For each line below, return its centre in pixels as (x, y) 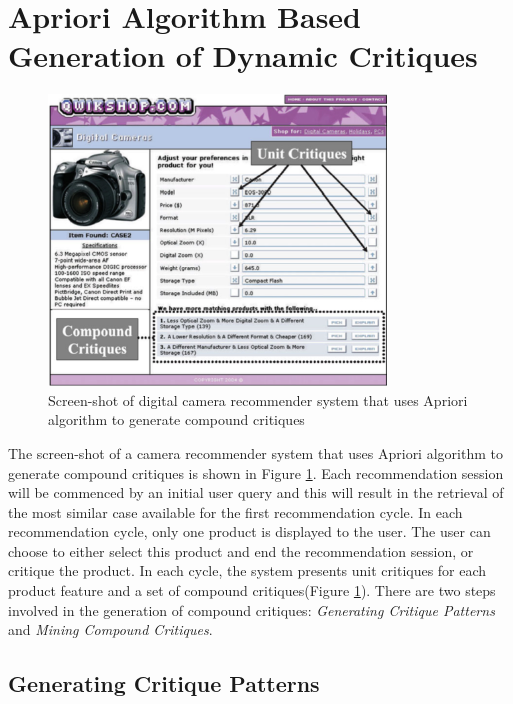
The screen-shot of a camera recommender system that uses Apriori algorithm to (255, 452)
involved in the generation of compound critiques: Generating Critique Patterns (251, 609)
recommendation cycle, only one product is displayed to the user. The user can (249, 531)
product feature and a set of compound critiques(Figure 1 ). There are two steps (252, 590)
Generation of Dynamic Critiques (243, 55)
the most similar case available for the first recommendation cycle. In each (235, 511)
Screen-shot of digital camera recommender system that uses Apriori (258, 399)
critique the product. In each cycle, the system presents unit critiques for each (247, 570)
